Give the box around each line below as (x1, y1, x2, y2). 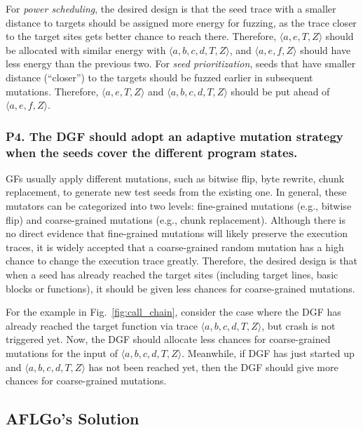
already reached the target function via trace (6, 318, 198, 332)
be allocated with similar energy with (6, 42, 166, 57)
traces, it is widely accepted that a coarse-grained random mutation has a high (6, 239, 344, 254)
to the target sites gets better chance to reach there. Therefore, (6, 29, 277, 43)
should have (300, 42, 351, 57)
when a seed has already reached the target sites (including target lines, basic (6, 267, 338, 282)
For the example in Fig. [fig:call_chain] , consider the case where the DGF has (6, 304, 341, 319)
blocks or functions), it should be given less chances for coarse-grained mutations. (6, 281, 355, 295)
